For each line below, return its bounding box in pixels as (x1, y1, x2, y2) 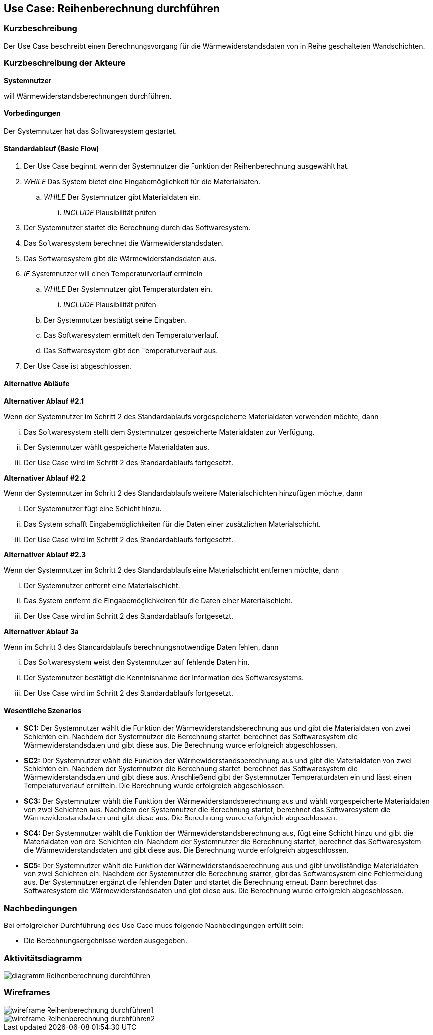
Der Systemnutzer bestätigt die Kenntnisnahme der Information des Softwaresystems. (24, 673, 304, 682)
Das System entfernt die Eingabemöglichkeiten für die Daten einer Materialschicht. (24, 597, 293, 605)
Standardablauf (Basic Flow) (4, 144, 99, 153)
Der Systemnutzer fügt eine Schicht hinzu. (24, 504, 162, 513)
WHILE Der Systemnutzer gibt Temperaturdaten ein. (44, 284, 213, 293)
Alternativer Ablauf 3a (4, 627, 79, 636)
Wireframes (4, 987, 50, 998)
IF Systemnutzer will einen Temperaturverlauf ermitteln (24, 269, 203, 278)
